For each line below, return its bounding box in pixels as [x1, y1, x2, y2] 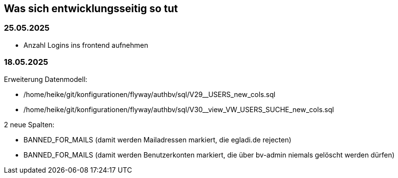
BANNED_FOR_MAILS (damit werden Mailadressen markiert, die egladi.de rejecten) [23, 135, 291, 144]
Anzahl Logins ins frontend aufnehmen [23, 40, 149, 49]
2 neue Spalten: [4, 120, 55, 129]
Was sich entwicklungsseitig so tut [4, 2, 178, 15]
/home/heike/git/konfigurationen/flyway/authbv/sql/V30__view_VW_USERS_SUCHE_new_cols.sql [23, 105, 334, 114]
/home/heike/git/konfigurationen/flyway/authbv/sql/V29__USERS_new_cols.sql [23, 90, 276, 99]
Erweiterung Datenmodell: [4, 75, 88, 83]
